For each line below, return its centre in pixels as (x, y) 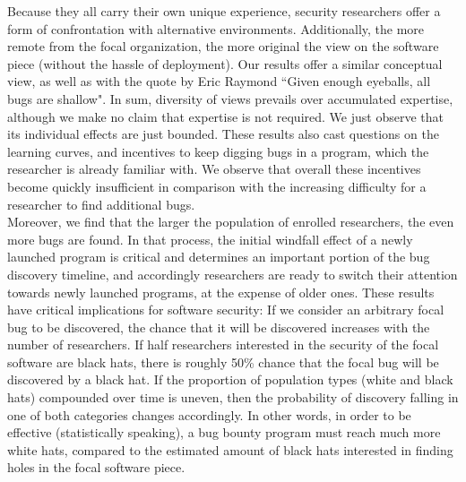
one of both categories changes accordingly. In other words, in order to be (209, 414)
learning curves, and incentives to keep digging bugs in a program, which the (218, 151)
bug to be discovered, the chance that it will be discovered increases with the (219, 327)
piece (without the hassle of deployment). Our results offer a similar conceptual (225, 63)
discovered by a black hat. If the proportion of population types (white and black (230, 379)
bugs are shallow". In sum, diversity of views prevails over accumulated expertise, (230, 98)
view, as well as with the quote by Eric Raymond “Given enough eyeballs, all (219, 81)
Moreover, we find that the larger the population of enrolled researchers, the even (231, 222)
